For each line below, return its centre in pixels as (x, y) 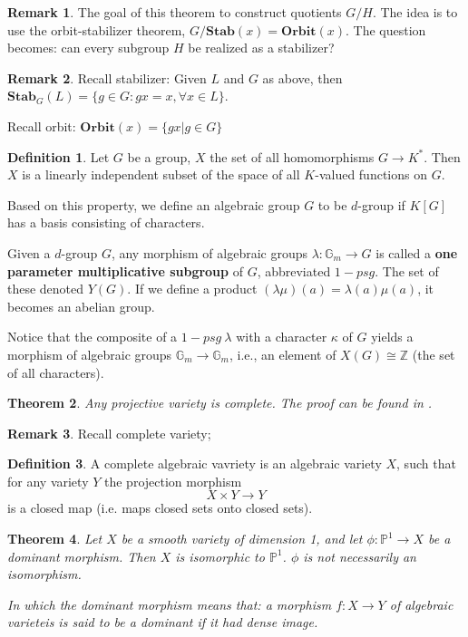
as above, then (302, 77)
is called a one (417, 252)
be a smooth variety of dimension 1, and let (242, 539)
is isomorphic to (220, 556)
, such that (426, 463)
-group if (381, 204)
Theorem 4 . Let (55, 539)
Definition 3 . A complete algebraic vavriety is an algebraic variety (195, 463)
